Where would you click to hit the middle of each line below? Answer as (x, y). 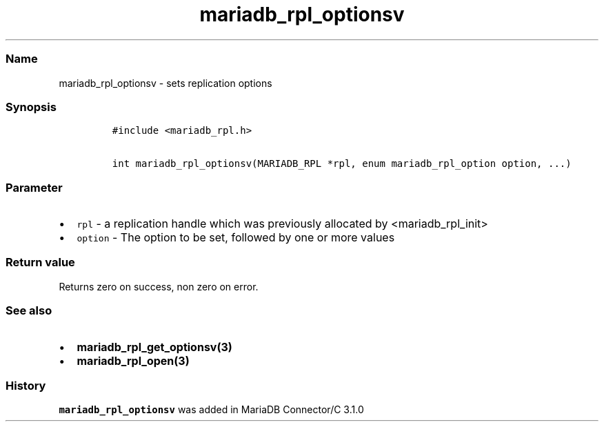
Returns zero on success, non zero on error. (159, 286)
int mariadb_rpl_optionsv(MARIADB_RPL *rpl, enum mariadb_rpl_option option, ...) (342, 164)
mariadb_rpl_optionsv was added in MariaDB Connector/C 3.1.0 (211, 410)
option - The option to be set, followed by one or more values (236, 237)
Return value (40, 262)
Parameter (34, 187)
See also (29, 311)
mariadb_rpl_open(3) (133, 360)
